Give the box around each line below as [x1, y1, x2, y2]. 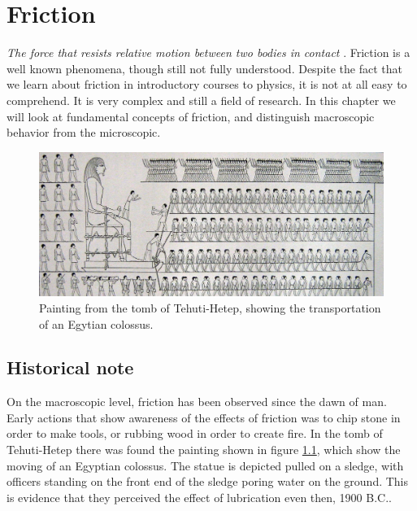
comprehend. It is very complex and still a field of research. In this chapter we [7, 91, 396, 108]
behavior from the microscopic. [7, 124, 161, 141]
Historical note [7, 355, 134, 380]
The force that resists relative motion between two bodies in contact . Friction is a [7, 44, 410, 61]
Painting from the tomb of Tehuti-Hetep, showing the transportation [39, 299, 381, 316]
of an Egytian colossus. [39, 315, 154, 332]
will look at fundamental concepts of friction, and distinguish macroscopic [7, 107, 375, 124]
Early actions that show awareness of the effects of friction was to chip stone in [7, 408, 401, 426]
